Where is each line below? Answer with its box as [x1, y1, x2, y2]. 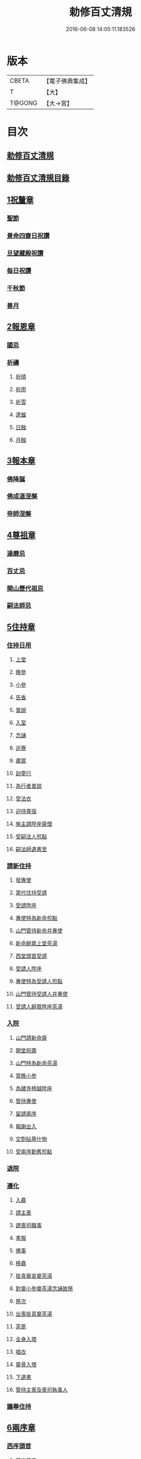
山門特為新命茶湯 [15, 1059, 58, 1066]
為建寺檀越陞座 [15, 1085, 52, 1092]
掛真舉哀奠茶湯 [15, 1272, 52, 1279]
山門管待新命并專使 [15, 927, 63, 935]
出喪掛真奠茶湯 [15, 1310, 52, 1317]
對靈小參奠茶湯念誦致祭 [15, 1285, 73, 1292]
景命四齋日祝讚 [7, 232, 50, 240]
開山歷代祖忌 [7, 584, 44, 592]
